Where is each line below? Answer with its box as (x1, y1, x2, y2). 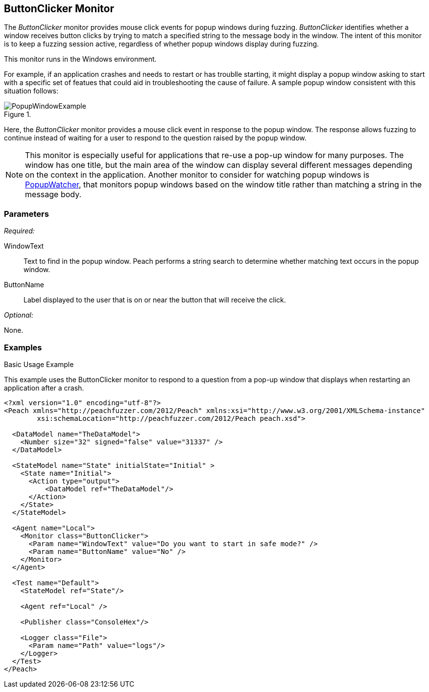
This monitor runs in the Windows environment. (4, 55, 157, 64)
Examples (4, 342, 42, 352)
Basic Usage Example (4, 360, 74, 369)
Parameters (4, 208, 49, 219)
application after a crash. (4, 383, 84, 392)
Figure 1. (4, 110, 31, 119)
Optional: (4, 311, 33, 320)
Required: (4, 227, 35, 235)
